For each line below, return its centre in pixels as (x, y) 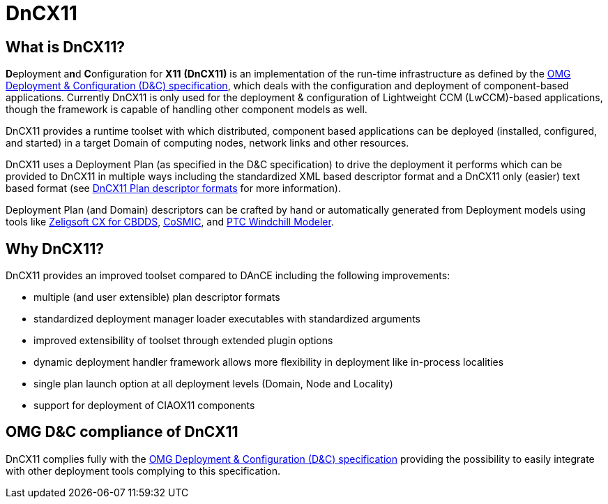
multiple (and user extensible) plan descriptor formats (157, 297)
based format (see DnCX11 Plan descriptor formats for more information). (173, 188)
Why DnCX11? (55, 249)
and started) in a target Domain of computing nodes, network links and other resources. (207, 143)
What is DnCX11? (65, 47)
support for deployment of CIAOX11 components (144, 406)
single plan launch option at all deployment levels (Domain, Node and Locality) (213, 384)
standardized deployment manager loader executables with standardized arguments (227, 319)
